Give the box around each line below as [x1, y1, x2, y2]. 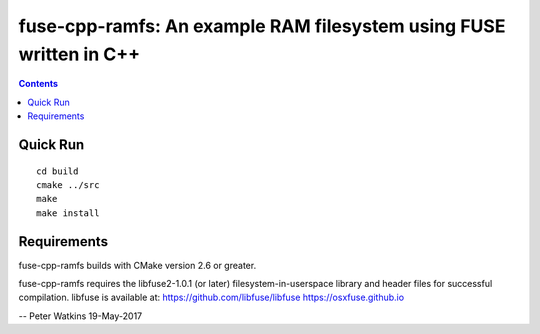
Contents [18, 78, 59, 90]
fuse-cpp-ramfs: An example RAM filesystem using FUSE [18, 15, 506, 37]
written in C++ [18, 43, 140, 65]
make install [36, 207, 100, 219]
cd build [36, 165, 79, 177]
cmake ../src [36, 179, 100, 190]
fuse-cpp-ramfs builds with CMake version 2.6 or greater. [18, 259, 257, 271]
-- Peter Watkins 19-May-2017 [18, 310, 143, 322]
